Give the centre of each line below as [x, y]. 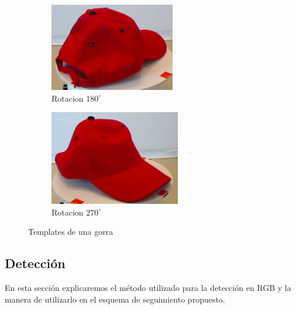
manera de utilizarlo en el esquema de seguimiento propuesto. [115, 299]
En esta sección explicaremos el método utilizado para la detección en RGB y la [148, 288]
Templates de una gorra [71, 232]
